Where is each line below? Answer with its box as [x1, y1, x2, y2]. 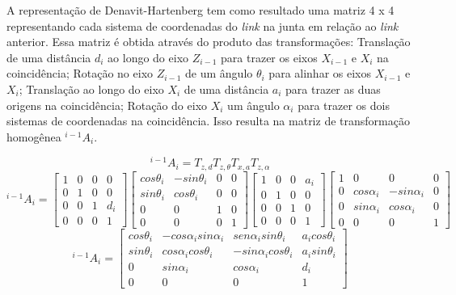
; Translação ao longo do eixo [19, 80, 164, 97]
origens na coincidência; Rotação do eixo [6, 96, 208, 113]
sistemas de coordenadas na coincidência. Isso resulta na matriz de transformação [6, 112, 410, 129]
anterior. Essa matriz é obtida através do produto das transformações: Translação [6, 33, 411, 50]
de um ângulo [185, 65, 253, 82]
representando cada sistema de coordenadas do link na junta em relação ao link [6, 17, 399, 34]
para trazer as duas [285, 80, 381, 97]
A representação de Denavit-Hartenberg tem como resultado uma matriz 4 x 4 [6, 2, 395, 18]
